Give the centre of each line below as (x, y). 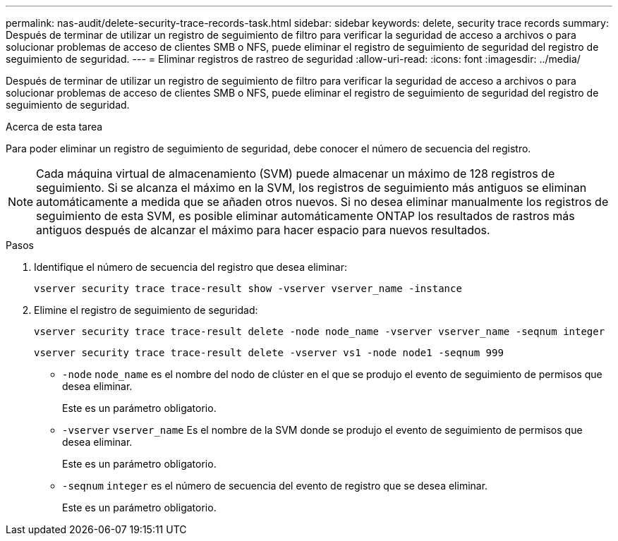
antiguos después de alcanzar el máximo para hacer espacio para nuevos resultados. (263, 230)
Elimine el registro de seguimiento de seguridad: (146, 310)
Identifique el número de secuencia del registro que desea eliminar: (191, 267)
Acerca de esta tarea (54, 127)
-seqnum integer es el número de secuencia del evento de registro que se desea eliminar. (275, 486)
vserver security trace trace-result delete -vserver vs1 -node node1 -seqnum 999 (269, 353)
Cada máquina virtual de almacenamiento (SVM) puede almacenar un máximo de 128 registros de (296, 174)
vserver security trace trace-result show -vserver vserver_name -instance (248, 288)
